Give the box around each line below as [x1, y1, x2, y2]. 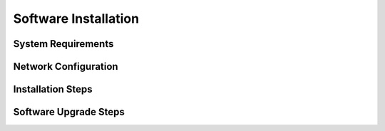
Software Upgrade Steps [13, 106, 125, 118]
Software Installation [13, 11, 139, 26]
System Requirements [13, 38, 114, 50]
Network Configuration [13, 61, 118, 73]
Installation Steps [13, 83, 93, 95]
